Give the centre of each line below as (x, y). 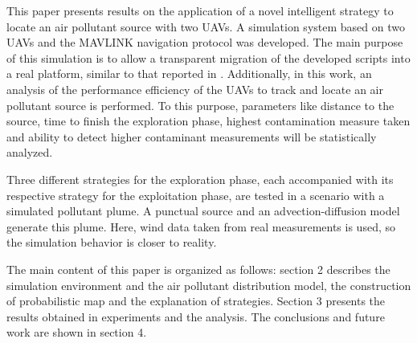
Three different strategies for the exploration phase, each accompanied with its (200, 179)
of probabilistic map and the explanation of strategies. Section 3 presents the (196, 301)
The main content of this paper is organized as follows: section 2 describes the (198, 269)
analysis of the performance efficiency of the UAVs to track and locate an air (195, 89)
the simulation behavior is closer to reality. (112, 242)
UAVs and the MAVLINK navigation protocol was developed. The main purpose (205, 42)
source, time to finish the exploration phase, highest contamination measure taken (208, 121)
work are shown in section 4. (77, 332)
